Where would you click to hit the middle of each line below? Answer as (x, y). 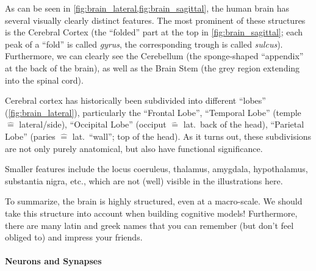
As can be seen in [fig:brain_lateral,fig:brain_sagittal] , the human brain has (147, 8)
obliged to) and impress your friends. (74, 237)
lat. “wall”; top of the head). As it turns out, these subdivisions (192, 136)
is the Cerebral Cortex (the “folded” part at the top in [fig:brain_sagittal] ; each (154, 32)
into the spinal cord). (44, 80)
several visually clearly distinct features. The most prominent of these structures (155, 20)
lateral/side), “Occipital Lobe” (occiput (93, 124)
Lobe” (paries (30, 136)
